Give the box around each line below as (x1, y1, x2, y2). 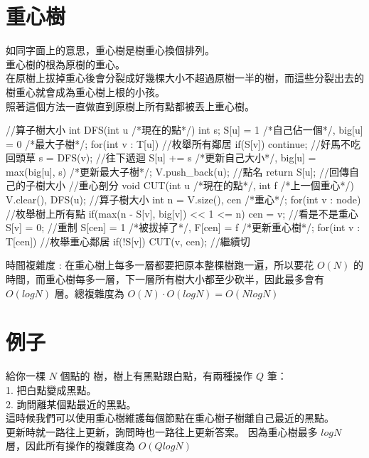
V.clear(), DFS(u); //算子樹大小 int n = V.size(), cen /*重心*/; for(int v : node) (6, 192, 361, 207)
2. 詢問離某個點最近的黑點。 (6, 396, 137, 411)
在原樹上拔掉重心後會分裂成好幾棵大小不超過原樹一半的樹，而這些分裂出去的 (6, 70, 364, 85)
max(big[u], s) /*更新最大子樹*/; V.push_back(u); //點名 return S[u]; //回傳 (6, 164, 349, 179)
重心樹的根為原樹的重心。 (6, 56, 125, 71)
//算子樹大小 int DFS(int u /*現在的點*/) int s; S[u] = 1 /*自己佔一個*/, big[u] (6, 122, 363, 137)
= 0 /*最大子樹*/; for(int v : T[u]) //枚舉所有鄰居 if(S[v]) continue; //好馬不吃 (6, 136, 361, 151)
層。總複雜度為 (54, 285, 124, 300)
